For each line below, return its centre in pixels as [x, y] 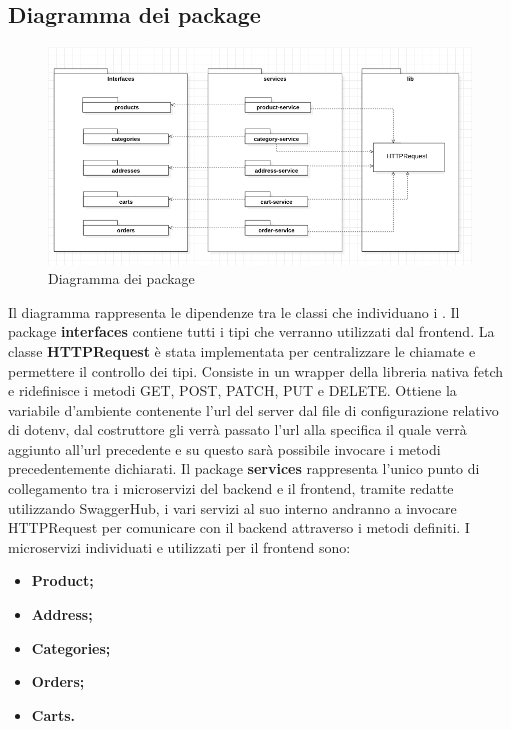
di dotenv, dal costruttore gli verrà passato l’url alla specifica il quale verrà [237, 429]
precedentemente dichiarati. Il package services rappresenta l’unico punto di [244, 468]
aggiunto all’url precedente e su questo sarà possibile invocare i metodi [224, 448]
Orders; [58, 681]
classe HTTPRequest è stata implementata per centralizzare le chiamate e [242, 350]
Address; [62, 614]
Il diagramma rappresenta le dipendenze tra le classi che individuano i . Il [234, 311]
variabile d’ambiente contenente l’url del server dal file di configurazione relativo [253, 409]
